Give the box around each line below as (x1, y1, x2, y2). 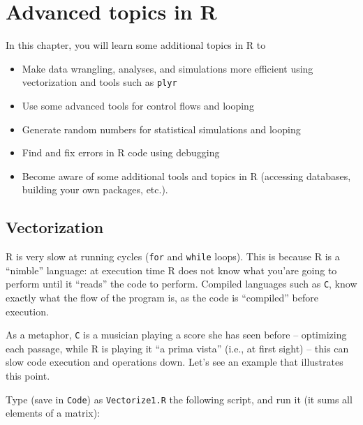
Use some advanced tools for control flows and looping (22, 98, 254, 112)
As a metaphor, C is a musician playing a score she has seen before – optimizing (6, 327, 347, 342)
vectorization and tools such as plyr (22, 75, 177, 89)
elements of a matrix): (6, 405, 101, 420)
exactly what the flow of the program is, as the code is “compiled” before (6, 290, 318, 305)
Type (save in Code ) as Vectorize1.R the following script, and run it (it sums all (6, 392, 353, 406)
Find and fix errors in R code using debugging (22, 145, 220, 160)
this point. (6, 368, 50, 383)
